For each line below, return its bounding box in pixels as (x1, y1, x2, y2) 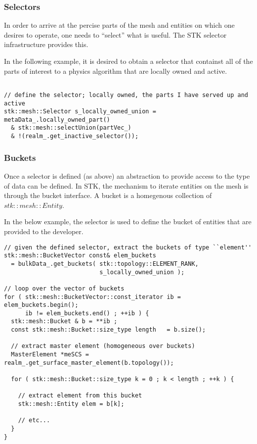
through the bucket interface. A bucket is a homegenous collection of (4, 190, 212, 200)
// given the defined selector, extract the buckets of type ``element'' (4, 244, 252, 251)
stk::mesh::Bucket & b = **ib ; (11, 318, 118, 325)
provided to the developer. (4, 226, 84, 236)
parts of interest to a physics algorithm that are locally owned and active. (4, 65, 227, 76)
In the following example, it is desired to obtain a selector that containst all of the (4, 56, 253, 66)
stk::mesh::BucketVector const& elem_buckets (4, 252, 156, 259)
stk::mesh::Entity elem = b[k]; (18, 400, 125, 408)
